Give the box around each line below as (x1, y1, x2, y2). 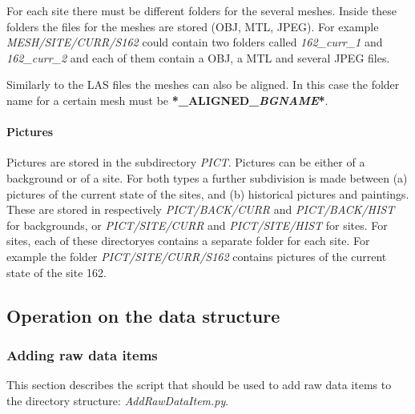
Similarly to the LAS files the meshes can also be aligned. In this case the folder (6, 76, 400, 93)
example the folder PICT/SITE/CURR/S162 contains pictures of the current (6, 247, 387, 264)
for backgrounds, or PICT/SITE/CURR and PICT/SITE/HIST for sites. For (6, 216, 388, 233)
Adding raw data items (6, 344, 158, 364)
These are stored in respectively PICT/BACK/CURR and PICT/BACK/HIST (6, 201, 395, 218)
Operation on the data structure (6, 303, 280, 328)
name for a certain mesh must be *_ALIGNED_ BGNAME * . (6, 91, 328, 108)
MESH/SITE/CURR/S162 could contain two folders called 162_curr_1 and (6, 34, 383, 50)
